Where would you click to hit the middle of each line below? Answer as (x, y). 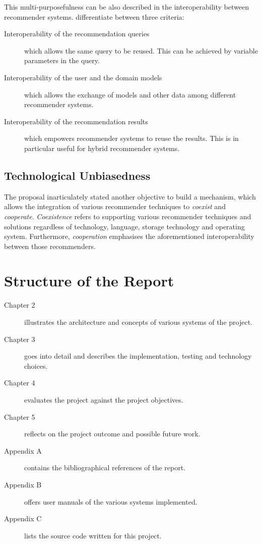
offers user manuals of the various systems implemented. (111, 501)
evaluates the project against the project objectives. (104, 399)
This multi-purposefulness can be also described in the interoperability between (126, 7)
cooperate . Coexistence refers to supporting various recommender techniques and (128, 216)
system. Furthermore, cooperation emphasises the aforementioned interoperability (129, 236)
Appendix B (23, 484)
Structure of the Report (89, 281)
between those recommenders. (50, 246)
